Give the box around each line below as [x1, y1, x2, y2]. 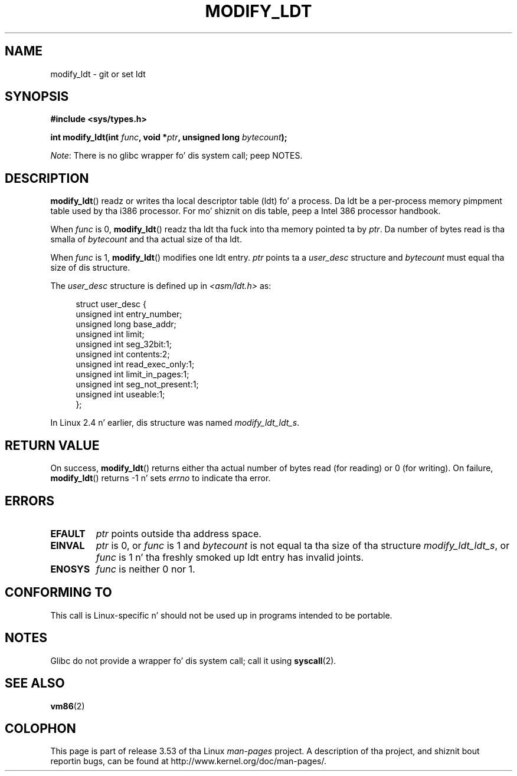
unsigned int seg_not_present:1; [76, 379, 199, 390]
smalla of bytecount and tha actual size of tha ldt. [50, 234, 242, 245]
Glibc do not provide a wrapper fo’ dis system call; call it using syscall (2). [50, 655, 336, 666]
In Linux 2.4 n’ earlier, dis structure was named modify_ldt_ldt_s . [50, 417, 300, 428]
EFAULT [50, 527, 86, 540]
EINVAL [50, 539, 85, 551]
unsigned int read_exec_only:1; [76, 359, 195, 370]
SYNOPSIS [5, 89, 69, 104]
